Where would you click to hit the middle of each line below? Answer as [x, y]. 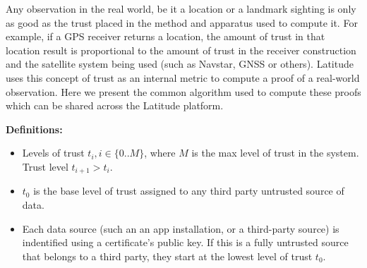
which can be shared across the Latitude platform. [115, 105]
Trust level [45, 166]
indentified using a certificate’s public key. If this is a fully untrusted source [185, 242]
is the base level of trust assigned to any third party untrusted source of [189, 191]
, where [160, 153]
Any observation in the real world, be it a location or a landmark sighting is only [181, 8]
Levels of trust [53, 153]
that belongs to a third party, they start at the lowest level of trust [167, 256]
